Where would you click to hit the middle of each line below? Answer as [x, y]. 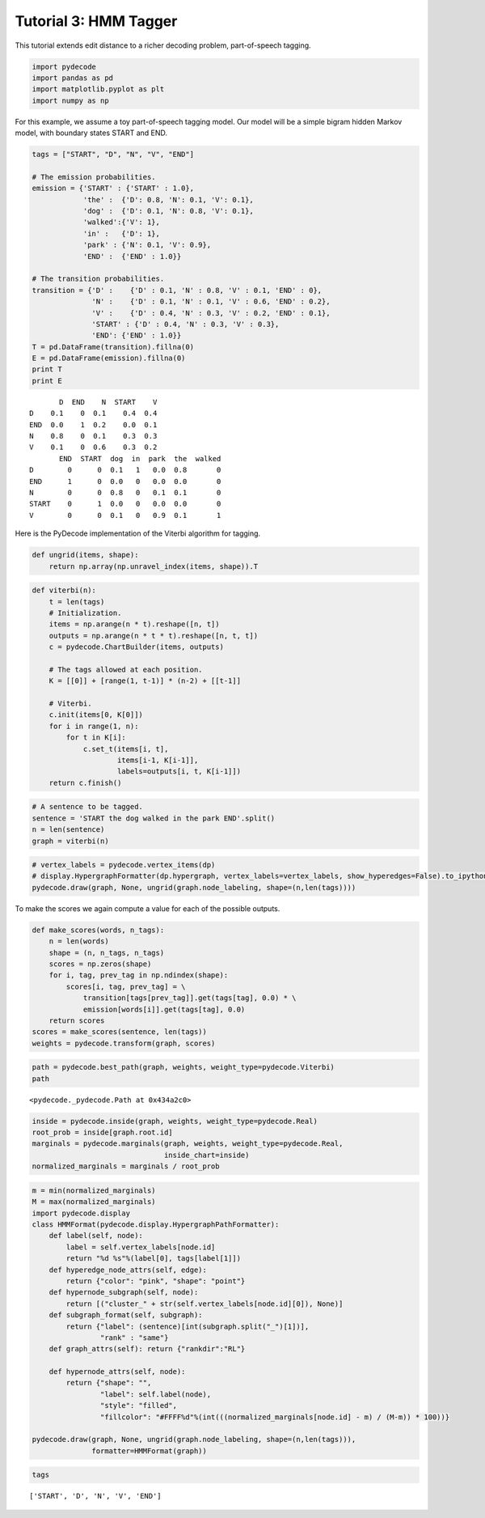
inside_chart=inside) [207, 1155]
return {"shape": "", [109, 1383]
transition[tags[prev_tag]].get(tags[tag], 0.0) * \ [190, 998]
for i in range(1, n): [94, 726]
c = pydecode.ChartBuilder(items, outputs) [136, 647]
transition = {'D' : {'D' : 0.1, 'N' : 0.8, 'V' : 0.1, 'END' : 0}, [177, 290]
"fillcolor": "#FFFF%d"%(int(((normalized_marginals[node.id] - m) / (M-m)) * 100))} [275, 1417]
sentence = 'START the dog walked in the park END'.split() [154, 818]
